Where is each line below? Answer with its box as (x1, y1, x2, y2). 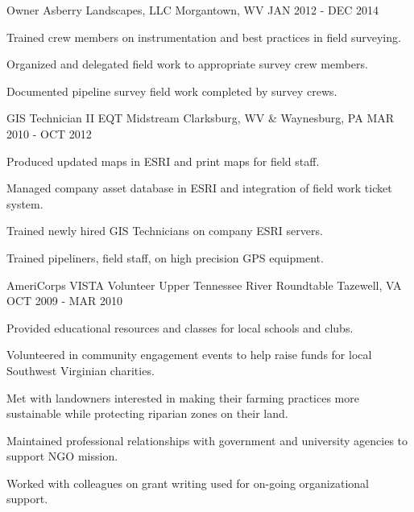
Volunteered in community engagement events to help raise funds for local (6, 346, 372, 363)
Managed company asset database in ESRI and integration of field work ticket (6, 180, 392, 196)
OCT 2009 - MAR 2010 (6, 292, 123, 309)
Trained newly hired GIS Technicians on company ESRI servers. (6, 222, 323, 239)
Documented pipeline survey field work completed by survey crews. (6, 82, 337, 99)
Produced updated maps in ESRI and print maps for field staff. (6, 152, 320, 169)
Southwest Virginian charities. (6, 361, 155, 378)
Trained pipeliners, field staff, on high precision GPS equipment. (6, 249, 324, 266)
